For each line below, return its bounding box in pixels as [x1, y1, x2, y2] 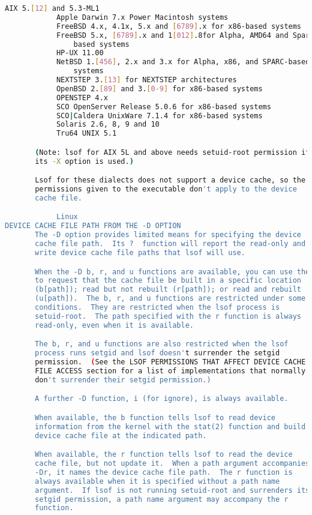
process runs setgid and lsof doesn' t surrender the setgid [35, 349, 280, 358]
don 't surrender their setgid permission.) [35, 375, 211, 384]
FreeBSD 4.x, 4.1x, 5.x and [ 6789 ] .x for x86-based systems [56, 22, 302, 31]
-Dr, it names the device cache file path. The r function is [35, 468, 293, 477]
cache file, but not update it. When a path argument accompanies [35, 459, 310, 468]
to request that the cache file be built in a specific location [35, 276, 301, 285]
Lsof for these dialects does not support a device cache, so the [35, 176, 306, 185]
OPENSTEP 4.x [56, 93, 108, 102]
